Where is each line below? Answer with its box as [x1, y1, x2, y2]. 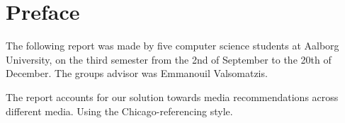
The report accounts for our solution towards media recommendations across [6, 89, 339, 104]
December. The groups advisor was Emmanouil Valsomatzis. [6, 66, 268, 81]
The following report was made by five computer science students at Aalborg [6, 38, 339, 53]
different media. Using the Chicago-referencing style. [6, 103, 233, 118]
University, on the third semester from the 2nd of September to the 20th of [6, 52, 332, 66]
